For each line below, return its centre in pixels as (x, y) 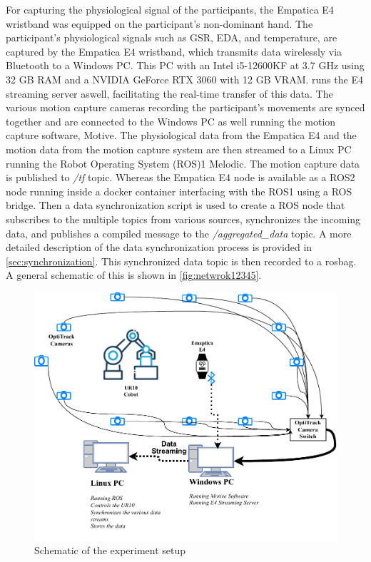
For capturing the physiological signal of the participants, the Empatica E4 (170, 9)
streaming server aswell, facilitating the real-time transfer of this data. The (169, 93)
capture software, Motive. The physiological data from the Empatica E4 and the (181, 135)
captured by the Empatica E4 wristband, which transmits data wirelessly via (174, 51)
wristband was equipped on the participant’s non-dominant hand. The (159, 23)
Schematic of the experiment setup (110, 550)
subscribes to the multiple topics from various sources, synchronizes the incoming (183, 219)
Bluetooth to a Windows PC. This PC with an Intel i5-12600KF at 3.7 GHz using (185, 65)
